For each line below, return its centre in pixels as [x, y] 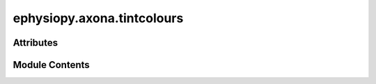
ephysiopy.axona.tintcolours [98, 18]
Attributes [36, 43]
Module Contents [51, 65]
